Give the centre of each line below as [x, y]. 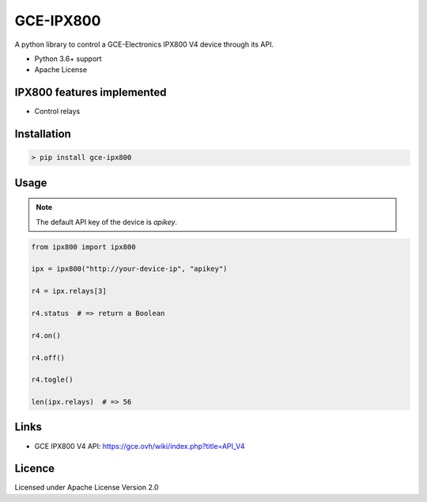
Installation [43, 134]
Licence [35, 468]
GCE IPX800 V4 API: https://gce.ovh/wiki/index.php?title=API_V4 [140, 446]
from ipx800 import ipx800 [83, 247]
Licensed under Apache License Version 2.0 [87, 488]
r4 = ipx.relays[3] [69, 291]
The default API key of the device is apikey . [107, 222]
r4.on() [46, 335]
